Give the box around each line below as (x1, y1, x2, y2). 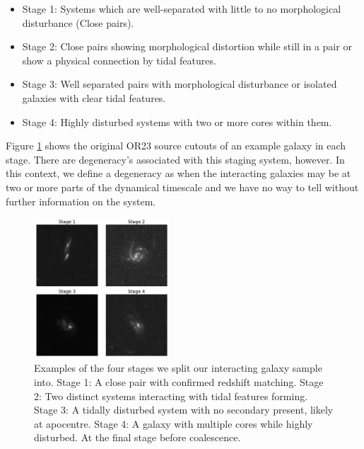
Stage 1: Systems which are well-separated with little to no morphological (22, 1, 341, 16)
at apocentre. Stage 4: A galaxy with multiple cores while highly (34, 416, 313, 431)
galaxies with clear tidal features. (22, 90, 166, 105)
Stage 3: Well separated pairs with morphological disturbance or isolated (22, 76, 337, 91)
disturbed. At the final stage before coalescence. (34, 430, 241, 445)
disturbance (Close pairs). (22, 15, 134, 30)
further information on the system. (6, 193, 156, 208)
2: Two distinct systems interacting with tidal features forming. (34, 388, 308, 403)
